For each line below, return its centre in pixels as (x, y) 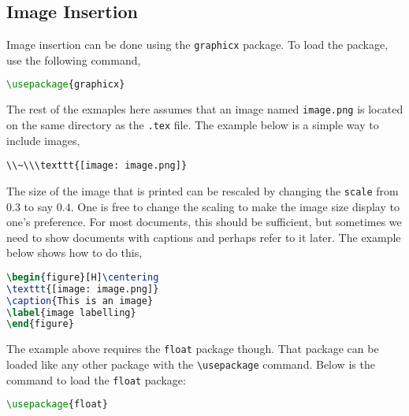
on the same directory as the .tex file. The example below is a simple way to (193, 124)
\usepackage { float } (57, 405)
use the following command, (74, 59)
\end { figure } (40, 324)
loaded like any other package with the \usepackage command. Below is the (191, 364)
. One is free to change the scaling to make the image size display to (235, 206)
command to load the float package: (96, 379)
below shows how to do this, (74, 253)
